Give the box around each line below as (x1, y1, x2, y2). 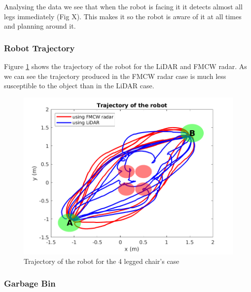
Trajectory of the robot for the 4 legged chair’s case (24, 256, 179, 266)
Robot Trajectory (4, 41, 75, 54)
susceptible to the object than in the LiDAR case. (4, 80, 154, 91)
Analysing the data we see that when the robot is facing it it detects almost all (4, 1, 243, 11)
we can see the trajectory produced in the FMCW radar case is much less (4, 71, 226, 81)
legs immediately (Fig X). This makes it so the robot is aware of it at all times (4, 11, 242, 21)
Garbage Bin (4, 277, 56, 289)
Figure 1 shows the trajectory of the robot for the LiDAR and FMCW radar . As (4, 61, 247, 71)
